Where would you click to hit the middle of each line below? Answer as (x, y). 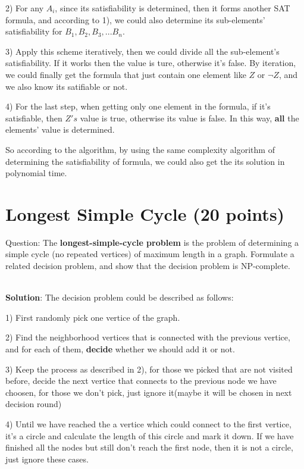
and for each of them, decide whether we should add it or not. (120, 349)
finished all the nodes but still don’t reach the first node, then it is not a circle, (149, 447)
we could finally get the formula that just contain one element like (126, 74)
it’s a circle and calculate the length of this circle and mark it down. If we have (150, 435)
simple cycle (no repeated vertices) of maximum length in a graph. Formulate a (150, 254)
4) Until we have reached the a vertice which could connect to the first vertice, (148, 423)
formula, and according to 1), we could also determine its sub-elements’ (135, 19)
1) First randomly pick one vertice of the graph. (93, 317)
